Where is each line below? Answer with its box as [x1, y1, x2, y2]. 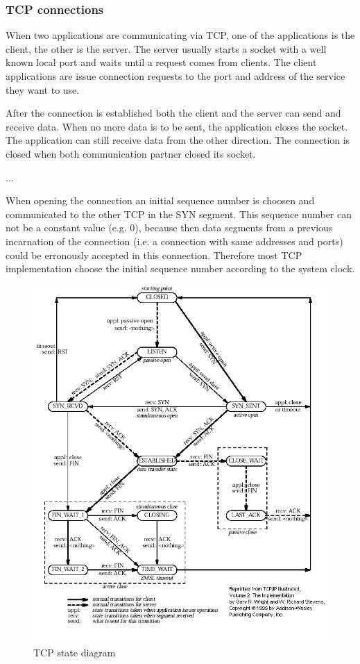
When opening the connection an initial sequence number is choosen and [6, 193, 315, 208]
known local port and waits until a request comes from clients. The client [6, 55, 317, 69]
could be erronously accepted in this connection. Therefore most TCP [6, 247, 302, 262]
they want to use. [6, 82, 80, 97]
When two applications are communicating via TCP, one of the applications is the [6, 28, 355, 42]
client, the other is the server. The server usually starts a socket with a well [6, 41, 327, 56]
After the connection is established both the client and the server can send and [6, 106, 341, 120]
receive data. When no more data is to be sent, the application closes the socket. [6, 119, 348, 133]
